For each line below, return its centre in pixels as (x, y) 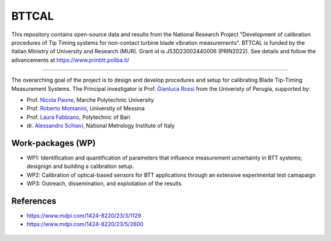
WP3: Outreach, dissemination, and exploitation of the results (104, 183)
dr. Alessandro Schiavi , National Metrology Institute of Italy (101, 126)
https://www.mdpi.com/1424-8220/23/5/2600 (85, 224)
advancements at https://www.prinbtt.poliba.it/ (70, 60)
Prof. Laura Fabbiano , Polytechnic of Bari (78, 117)
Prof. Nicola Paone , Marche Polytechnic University (90, 100)
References (34, 201)
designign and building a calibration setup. (80, 166)
